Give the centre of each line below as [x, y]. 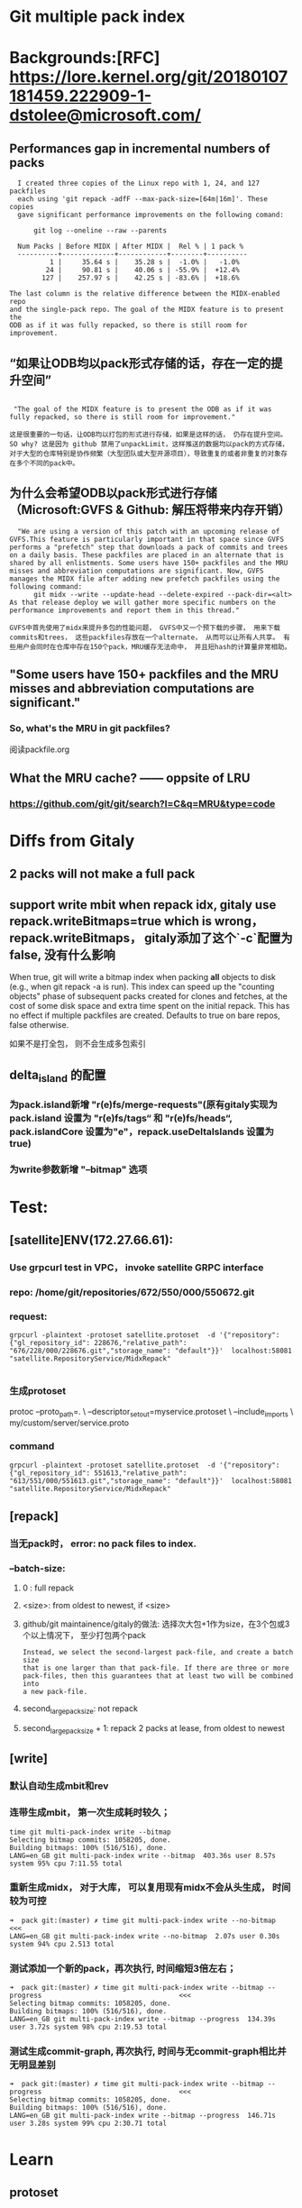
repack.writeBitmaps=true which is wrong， [137, 921]
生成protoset [38, 1391]
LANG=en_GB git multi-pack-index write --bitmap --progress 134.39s [143, 2020]
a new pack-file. [55, 1692]
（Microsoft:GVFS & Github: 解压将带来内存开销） [150, 510]
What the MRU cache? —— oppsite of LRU [130, 778]
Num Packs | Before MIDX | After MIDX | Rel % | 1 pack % [131, 247]
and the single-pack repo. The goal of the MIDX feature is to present [146, 310]
